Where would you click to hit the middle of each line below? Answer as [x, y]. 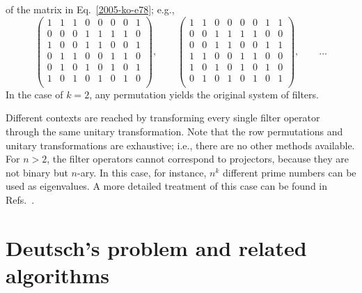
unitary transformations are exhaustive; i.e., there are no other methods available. [180, 145]
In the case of [34, 94]
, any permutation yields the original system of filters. [204, 94]
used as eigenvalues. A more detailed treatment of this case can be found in [167, 186]
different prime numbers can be [290, 172]
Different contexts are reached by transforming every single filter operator [163, 118]
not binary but [37, 172]
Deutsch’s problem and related [156, 247]
